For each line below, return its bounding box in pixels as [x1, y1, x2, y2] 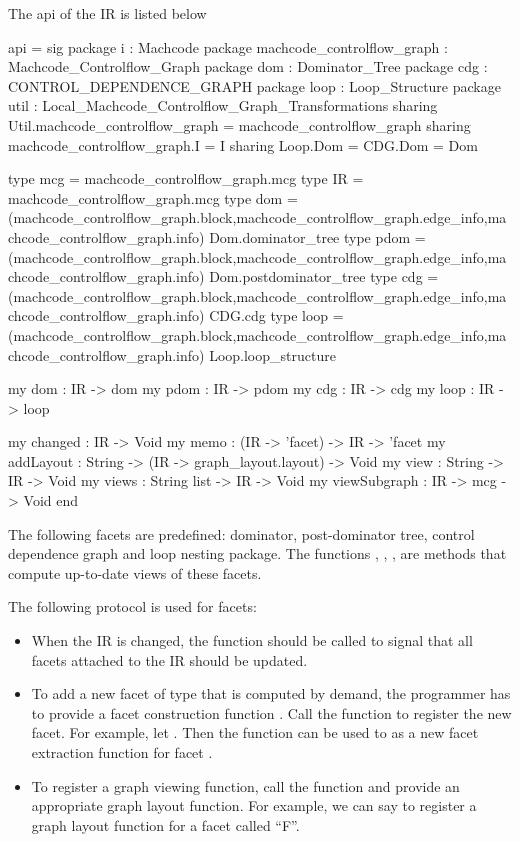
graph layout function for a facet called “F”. [31, 814, 300, 835]
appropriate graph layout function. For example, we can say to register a [31, 795, 477, 816]
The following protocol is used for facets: [8, 596, 257, 617]
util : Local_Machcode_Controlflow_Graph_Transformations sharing [8, 95, 438, 116]
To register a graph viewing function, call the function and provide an [31, 775, 460, 796]
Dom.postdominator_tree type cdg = [209, 266, 439, 287]
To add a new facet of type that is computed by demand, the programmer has [31, 683, 511, 704]
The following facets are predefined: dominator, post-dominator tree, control [8, 523, 475, 544]
